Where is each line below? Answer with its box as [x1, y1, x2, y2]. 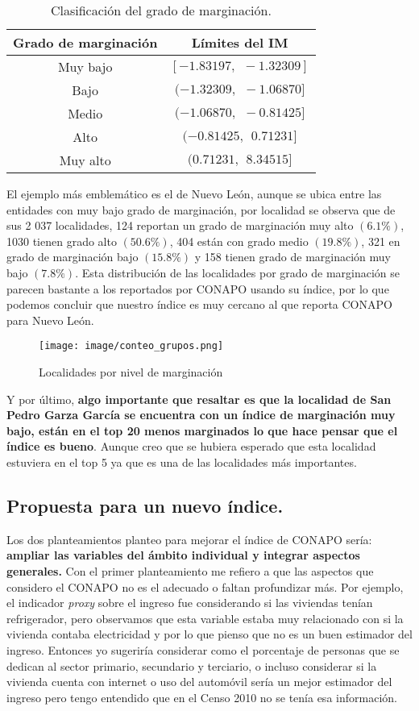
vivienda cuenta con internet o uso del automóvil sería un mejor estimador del [6, 673, 392, 690]
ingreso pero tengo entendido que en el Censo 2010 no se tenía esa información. [6, 688, 397, 705]
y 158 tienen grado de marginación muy [194, 248, 391, 265]
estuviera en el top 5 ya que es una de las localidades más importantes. [6, 453, 357, 470]
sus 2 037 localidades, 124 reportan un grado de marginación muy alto [6, 217, 354, 234]
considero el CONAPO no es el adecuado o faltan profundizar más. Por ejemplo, [6, 578, 404, 595]
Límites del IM [191, 33, 288, 52]
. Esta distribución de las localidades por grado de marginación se [75, 264, 400, 281]
